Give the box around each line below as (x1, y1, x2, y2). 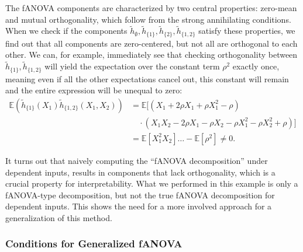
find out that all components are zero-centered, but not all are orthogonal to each (5, 37, 298, 49)
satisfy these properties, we (198, 24, 295, 37)
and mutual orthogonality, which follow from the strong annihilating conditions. (5, 13, 291, 25)
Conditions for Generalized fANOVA (5, 236, 183, 251)
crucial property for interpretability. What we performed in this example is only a (5, 177, 298, 190)
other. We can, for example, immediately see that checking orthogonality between (5, 48, 298, 61)
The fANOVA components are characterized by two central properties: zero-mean (5, 2, 297, 13)
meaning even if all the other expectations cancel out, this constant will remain (5, 72, 289, 85)
